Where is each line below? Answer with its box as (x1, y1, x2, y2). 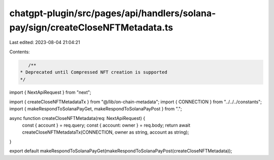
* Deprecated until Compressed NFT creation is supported (20, 69, 167, 75)
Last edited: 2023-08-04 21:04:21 (9, 39, 81, 46)
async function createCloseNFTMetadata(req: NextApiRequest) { (9, 115, 146, 121)
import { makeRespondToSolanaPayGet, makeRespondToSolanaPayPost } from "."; (9, 106, 182, 112)
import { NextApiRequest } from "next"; (9, 89, 91, 96)
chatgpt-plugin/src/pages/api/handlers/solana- (9, 8, 216, 19)
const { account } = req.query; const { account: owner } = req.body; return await (22, 122, 190, 129)
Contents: (9, 49, 30, 55)
